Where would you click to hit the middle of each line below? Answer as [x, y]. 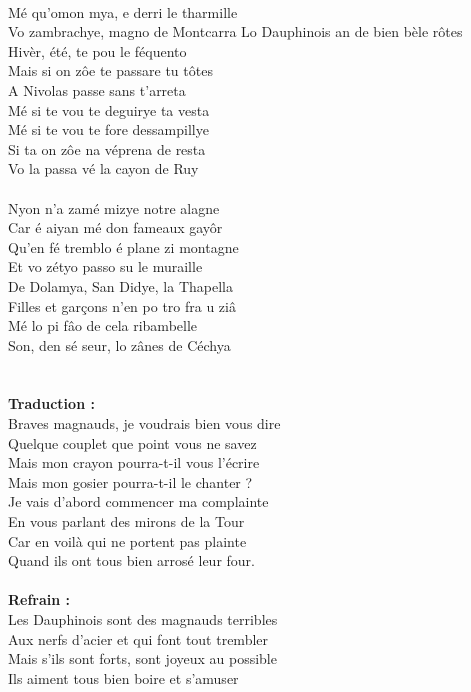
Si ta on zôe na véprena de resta [107, 148]
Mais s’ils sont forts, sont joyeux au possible [142, 658]
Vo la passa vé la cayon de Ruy [103, 168]
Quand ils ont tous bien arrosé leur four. [131, 560]
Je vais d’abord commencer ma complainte [138, 501]
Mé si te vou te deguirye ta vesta [109, 109]
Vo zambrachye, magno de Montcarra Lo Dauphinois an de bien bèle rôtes [235, 31]
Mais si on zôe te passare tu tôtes [110, 70]
